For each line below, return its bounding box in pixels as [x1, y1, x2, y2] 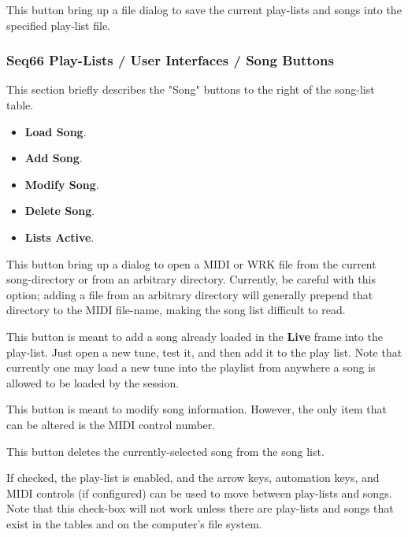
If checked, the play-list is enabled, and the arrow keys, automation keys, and [6, 469, 380, 486]
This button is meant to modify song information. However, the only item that [6, 401, 387, 417]
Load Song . [24, 123, 87, 139]
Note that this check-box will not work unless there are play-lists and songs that [6, 500, 394, 517]
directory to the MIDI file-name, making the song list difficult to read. [6, 302, 346, 318]
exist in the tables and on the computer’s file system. [6, 515, 262, 531]
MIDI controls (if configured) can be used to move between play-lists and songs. [6, 484, 392, 501]
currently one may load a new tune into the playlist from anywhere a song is [6, 359, 376, 376]
